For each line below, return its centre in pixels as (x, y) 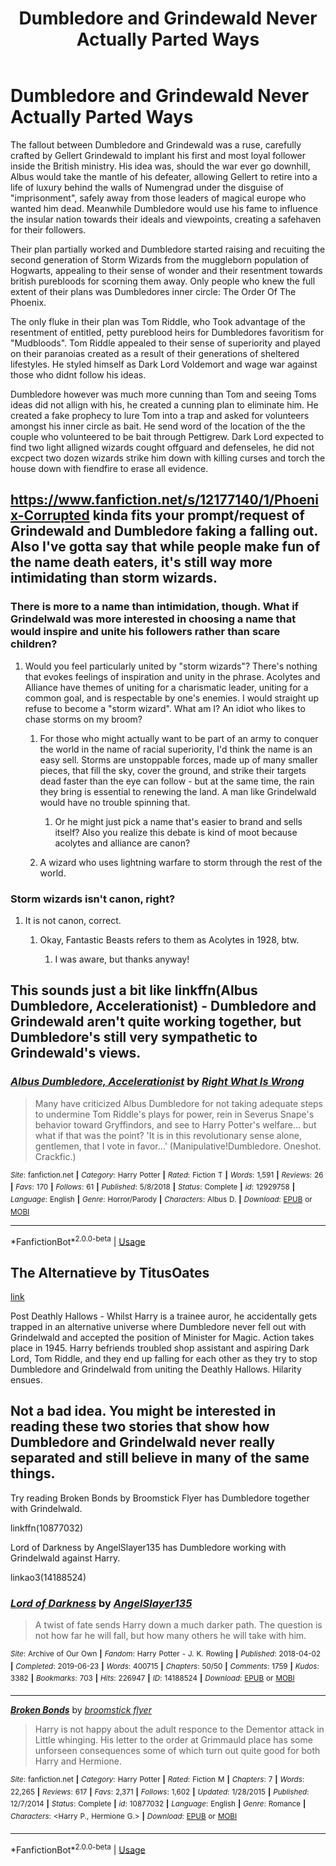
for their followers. (48, 229)
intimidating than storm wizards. (114, 578)
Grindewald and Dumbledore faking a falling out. (164, 531)
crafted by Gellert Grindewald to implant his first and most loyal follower (158, 155)
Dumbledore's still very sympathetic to (134, 1037)
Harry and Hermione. (78, 1761)
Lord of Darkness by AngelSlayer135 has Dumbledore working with (148, 1547)
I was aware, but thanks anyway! (122, 959)
